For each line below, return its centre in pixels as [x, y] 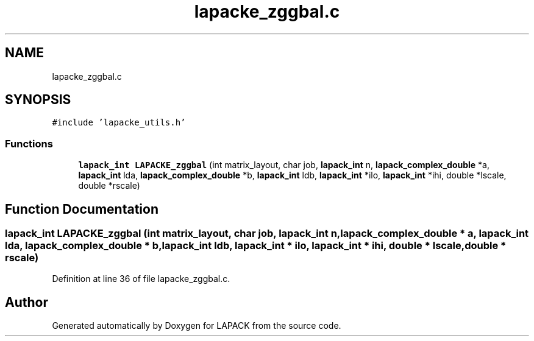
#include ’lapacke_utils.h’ [119, 123]
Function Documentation [82, 209]
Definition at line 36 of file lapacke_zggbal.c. [141, 279]
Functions [29, 143]
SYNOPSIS [38, 100]
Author [27, 302]
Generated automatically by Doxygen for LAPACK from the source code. [197, 326]
